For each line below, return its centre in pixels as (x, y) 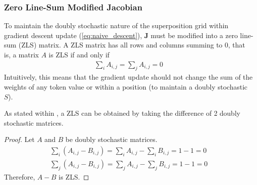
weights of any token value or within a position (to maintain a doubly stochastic (126, 87)
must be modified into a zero (194, 35)
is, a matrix (22, 54)
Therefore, (20, 176)
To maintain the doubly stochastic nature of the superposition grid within (116, 25)
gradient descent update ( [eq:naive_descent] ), (73, 35)
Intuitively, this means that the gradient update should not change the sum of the (128, 77)
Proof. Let (19, 139)
